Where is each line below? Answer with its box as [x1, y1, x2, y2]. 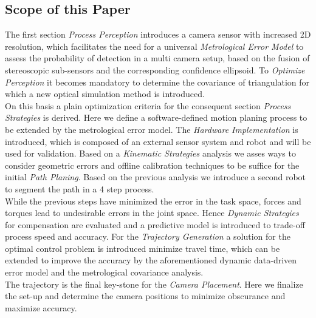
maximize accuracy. [5, 301, 77, 314]
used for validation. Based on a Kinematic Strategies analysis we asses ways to [5, 147, 296, 160]
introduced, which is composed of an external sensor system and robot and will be [5, 135, 311, 147]
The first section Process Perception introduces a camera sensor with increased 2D [5, 28, 311, 41]
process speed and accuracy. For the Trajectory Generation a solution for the [5, 230, 290, 243]
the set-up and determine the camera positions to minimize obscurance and [5, 289, 286, 302]
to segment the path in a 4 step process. [5, 182, 154, 195]
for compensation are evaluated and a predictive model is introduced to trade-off [5, 218, 305, 231]
